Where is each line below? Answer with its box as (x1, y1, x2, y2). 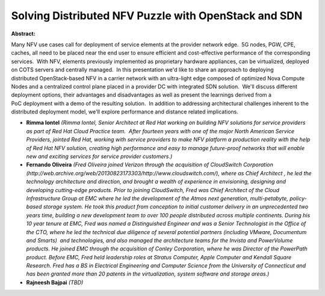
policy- (289, 195, 307, 202)
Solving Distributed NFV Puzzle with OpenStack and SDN (11, 9, 303, 22)
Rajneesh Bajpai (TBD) (26, 279, 84, 286)
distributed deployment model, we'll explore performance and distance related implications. (11, 108, 239, 115)
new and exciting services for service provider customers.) (26, 153, 173, 160)
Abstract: (11, 30, 36, 37)
